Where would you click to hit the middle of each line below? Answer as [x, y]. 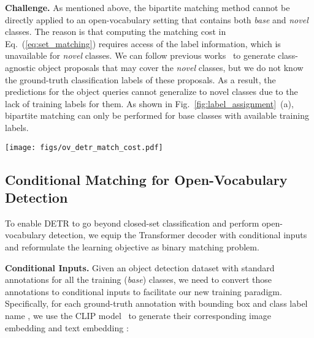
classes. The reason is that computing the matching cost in [116, 32]
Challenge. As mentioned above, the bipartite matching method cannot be [147, 7]
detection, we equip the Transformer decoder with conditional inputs [178, 235]
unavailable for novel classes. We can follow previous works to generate [140, 55]
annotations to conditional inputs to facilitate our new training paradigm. [144, 291]
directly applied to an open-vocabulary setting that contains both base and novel [157, 19]
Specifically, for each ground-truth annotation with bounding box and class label [156, 303]
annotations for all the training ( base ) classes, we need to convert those [139, 280]
